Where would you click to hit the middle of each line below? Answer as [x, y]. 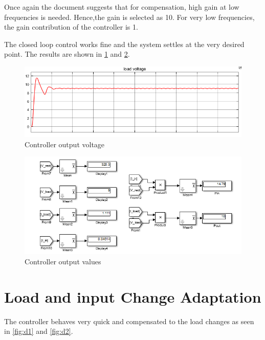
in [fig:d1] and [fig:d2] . [39, 331]
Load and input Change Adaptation [133, 296]
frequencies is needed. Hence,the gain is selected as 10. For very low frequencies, [129, 17]
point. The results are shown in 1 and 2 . [67, 54]
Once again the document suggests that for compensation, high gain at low [122, 7]
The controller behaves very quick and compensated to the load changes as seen [129, 321]
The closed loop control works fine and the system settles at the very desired [124, 44]
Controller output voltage [65, 144]
